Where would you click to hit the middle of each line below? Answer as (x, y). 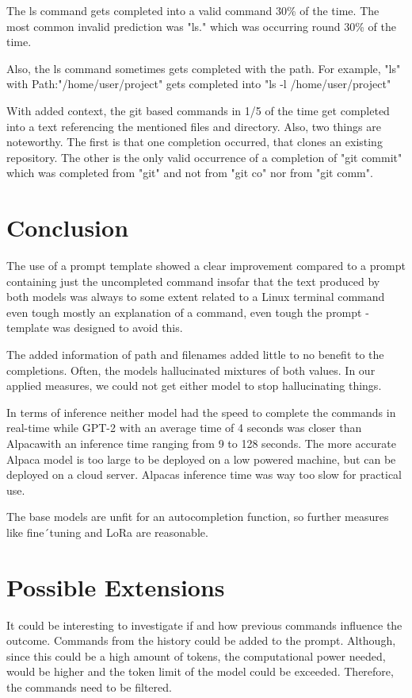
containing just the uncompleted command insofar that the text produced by (193, 281)
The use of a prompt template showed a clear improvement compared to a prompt (206, 266)
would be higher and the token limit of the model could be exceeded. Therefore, (200, 671)
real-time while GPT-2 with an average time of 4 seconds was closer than (184, 428)
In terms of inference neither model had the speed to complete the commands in (201, 412)
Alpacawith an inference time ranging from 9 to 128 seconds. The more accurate (201, 443)
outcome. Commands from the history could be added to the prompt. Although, (201, 640)
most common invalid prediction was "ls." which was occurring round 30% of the (201, 26)
